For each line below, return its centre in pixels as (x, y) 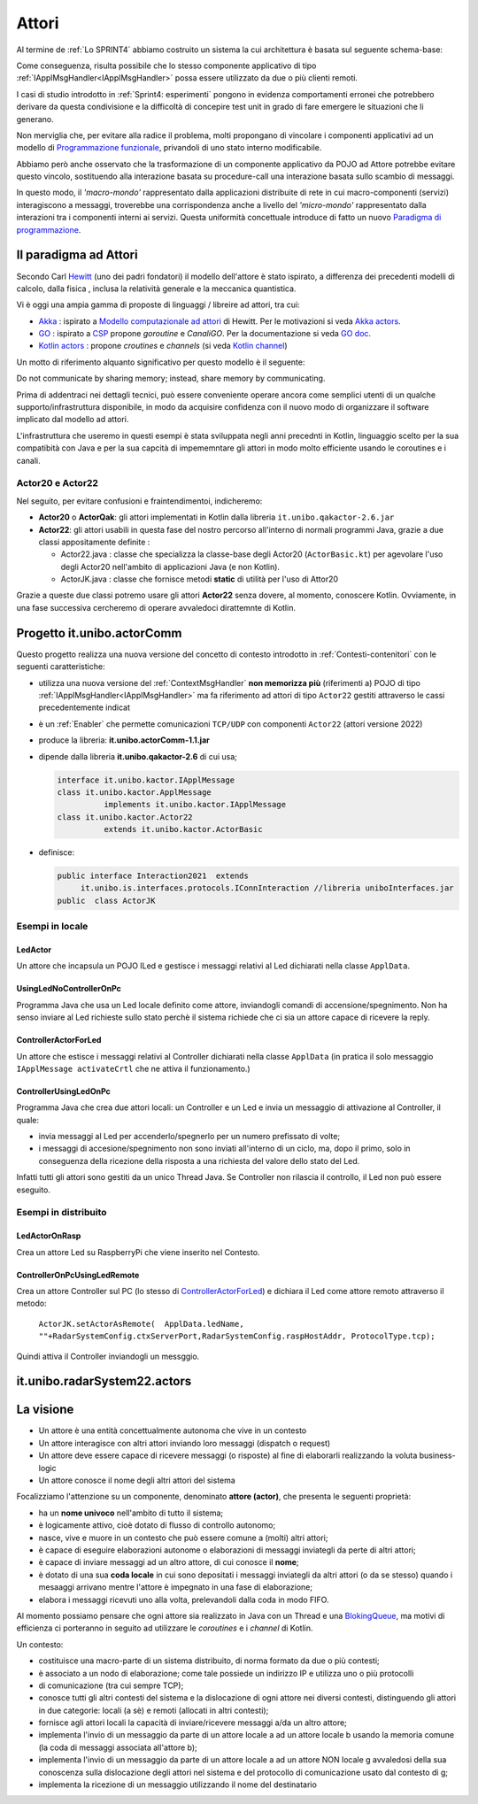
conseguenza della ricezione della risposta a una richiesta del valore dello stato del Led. (199, 1160)
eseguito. (33, 1190)
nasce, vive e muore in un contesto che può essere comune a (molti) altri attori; (183, 1538)
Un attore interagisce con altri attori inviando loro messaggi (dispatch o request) (185, 1443)
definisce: (57, 852)
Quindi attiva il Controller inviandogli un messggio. (108, 1356)
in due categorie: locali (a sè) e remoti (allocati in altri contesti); (154, 1710)
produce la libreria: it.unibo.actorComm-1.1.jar (124, 740)
